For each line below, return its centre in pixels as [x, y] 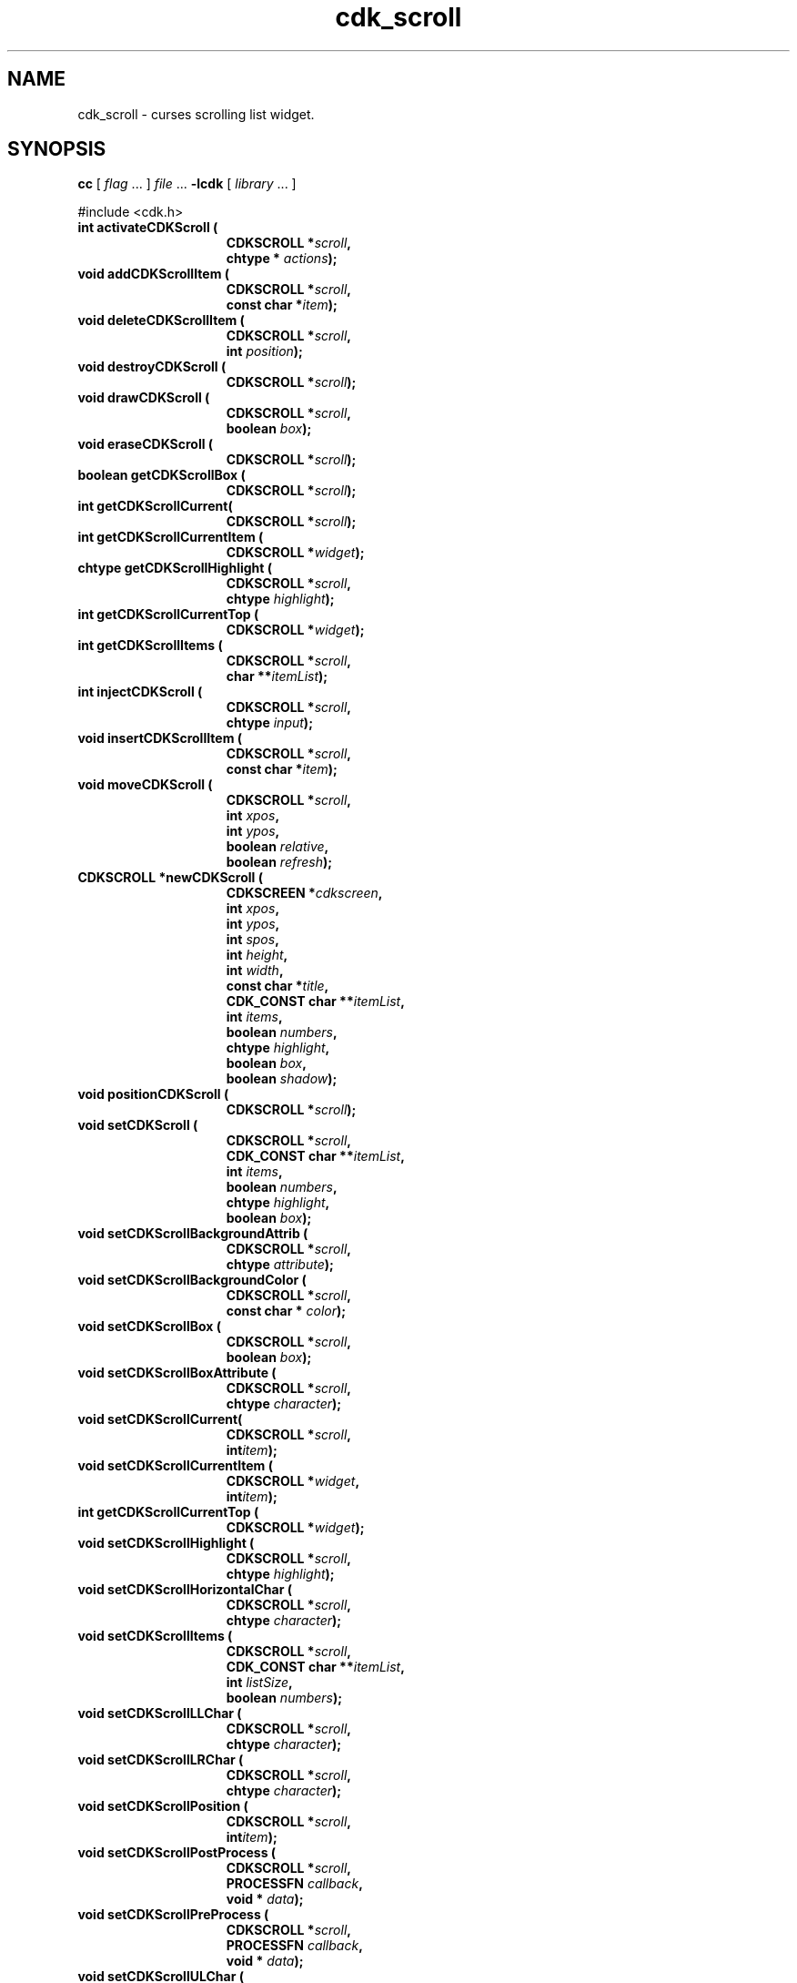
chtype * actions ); [282, 259]
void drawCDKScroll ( [144, 398]
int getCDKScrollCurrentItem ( [171, 537]
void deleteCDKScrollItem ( [161, 320]
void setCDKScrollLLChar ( [160, 1714]
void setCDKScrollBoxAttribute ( [177, 1373]
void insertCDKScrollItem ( [160, 738]
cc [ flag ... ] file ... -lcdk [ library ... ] [187, 184]
